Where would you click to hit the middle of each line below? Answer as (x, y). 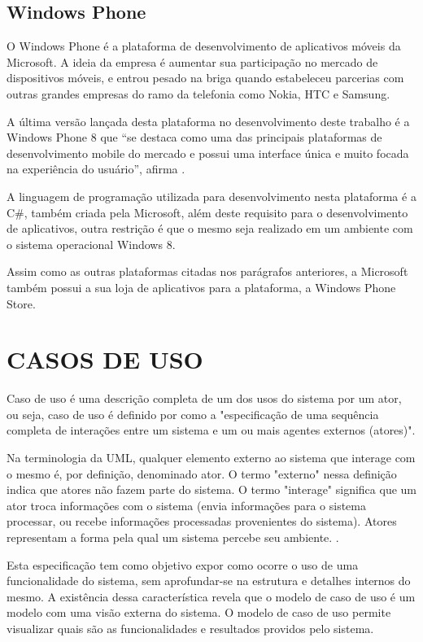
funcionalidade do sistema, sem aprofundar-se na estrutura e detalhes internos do (209, 581)
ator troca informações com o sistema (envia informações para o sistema (186, 505)
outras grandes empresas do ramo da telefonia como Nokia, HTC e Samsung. (198, 93)
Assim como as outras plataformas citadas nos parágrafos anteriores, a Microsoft (207, 271)
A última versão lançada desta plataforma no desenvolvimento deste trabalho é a (208, 121)
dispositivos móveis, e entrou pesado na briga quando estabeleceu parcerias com (205, 78)
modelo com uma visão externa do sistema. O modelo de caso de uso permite (199, 612)
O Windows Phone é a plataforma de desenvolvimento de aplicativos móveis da (204, 46)
